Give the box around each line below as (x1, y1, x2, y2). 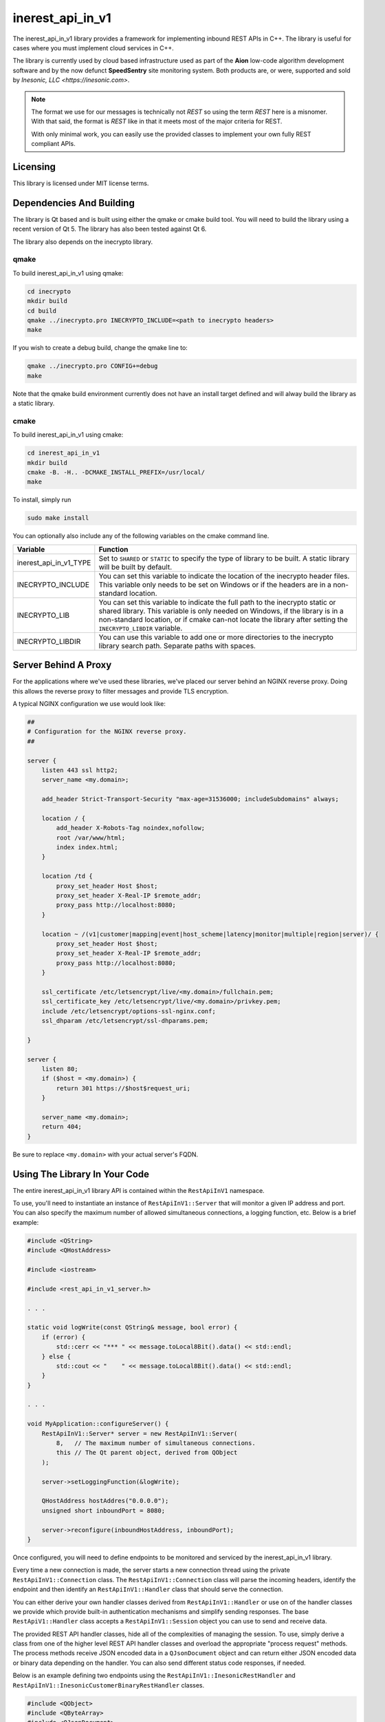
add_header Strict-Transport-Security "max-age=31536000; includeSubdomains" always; (41, 796, 340, 803)
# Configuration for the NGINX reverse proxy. (27, 727, 187, 736)
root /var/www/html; (56, 833, 126, 842)
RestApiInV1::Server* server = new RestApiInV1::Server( (41, 1429, 238, 1438)
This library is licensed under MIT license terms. (12, 179, 149, 187)
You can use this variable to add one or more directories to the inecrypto (98, 632, 333, 642)
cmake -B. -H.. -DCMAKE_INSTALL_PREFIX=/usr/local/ (27, 468, 206, 476)
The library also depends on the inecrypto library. (12, 238, 153, 246)
